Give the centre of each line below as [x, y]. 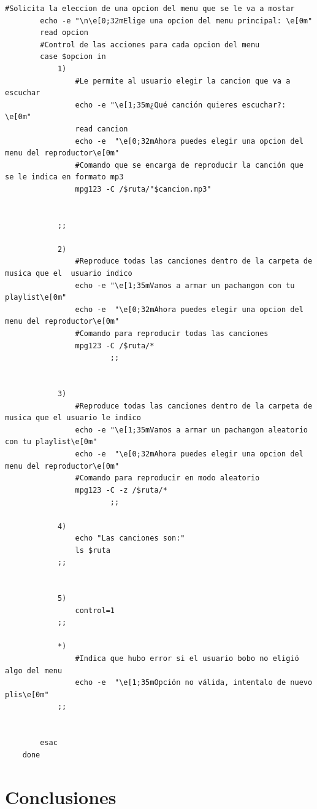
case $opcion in [73, 57]
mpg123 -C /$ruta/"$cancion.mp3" [143, 189]
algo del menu [34, 670]
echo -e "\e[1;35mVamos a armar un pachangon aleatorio [191, 430]
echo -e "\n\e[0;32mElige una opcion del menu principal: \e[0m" [176, 21]
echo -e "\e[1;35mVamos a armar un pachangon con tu [185, 285]
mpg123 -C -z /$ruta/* [121, 490]
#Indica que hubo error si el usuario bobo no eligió [187, 659]
